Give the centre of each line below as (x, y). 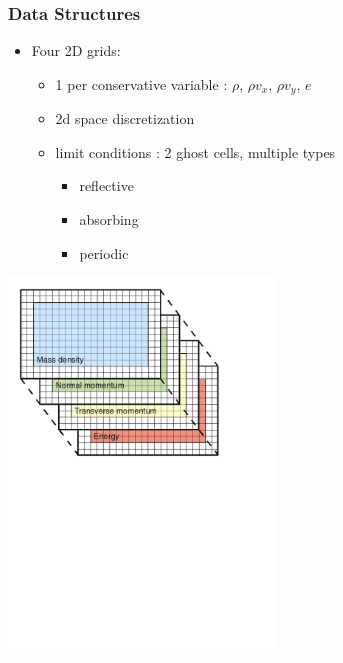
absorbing (109, 219)
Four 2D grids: (76, 50)
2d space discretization (125, 118)
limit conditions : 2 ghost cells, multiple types (195, 151)
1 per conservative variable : (141, 83)
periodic (104, 252)
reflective (106, 185)
